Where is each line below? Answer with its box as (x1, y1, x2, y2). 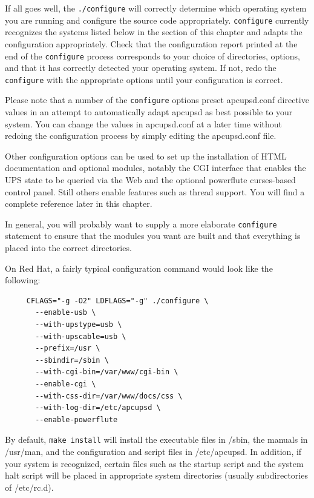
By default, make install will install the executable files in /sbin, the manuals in (5, 433, 308, 446)
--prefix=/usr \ (35, 344, 100, 353)
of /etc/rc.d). (5, 480, 54, 493)
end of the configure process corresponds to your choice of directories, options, (5, 49, 300, 62)
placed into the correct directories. (5, 241, 132, 254)
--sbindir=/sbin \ (35, 355, 109, 365)
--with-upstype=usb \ (35, 320, 122, 329)
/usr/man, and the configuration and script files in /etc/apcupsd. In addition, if (5, 445, 302, 458)
